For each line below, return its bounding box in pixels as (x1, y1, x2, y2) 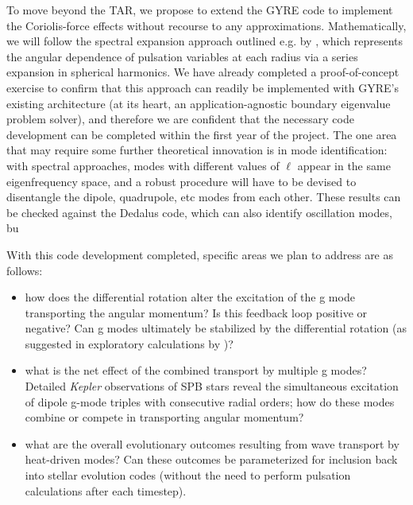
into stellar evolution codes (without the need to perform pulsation (25, 467, 351, 484)
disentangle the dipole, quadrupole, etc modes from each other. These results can (6, 188, 401, 205)
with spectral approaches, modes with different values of (6, 157, 280, 173)
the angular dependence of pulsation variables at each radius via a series (6, 48, 358, 64)
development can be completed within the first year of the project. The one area (6, 126, 397, 142)
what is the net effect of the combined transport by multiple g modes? (25, 362, 367, 379)
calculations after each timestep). (25, 482, 187, 499)
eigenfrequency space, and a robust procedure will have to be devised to (6, 173, 357, 189)
